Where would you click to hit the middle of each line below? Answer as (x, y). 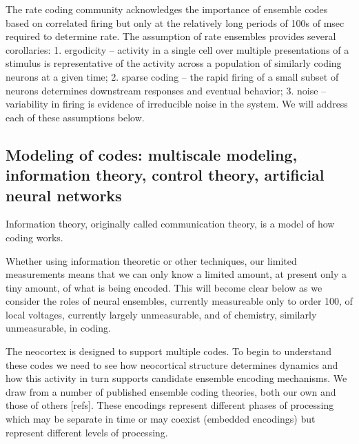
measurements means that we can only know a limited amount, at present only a (176, 274)
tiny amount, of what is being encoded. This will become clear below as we (164, 287)
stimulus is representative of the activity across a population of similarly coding (174, 63)
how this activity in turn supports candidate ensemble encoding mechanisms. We (176, 378)
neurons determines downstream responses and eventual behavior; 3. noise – (166, 90)
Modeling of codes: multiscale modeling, (152, 154)
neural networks (64, 195)
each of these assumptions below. (75, 117)
